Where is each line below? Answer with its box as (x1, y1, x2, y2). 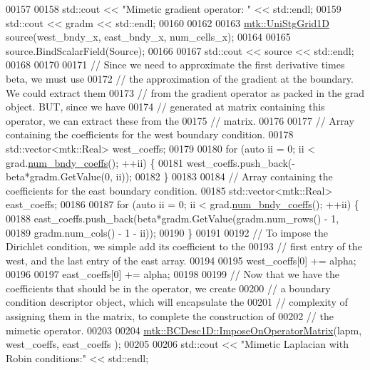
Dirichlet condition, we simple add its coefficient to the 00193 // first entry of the (6, 239, 362, 254)
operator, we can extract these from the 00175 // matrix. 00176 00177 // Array (6, 113, 354, 128)
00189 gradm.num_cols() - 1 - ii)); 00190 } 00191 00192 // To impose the (6, 225, 329, 240)
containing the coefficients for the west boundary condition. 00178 (6, 127, 294, 142)
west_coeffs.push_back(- (186, 155, 295, 170)
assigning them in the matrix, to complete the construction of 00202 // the (6, 309, 334, 324)
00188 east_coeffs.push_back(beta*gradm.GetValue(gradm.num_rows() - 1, (6, 210, 339, 225)
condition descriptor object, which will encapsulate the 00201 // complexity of (6, 294, 348, 309)
